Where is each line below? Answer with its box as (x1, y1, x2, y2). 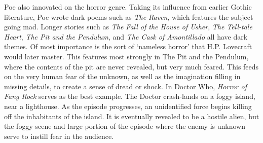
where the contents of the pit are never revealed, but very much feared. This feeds (4, 61, 259, 71)
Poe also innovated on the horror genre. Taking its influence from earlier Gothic (4, 2, 252, 12)
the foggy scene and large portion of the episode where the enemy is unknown (4, 121, 245, 131)
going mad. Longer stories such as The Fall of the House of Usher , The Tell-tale (4, 21, 252, 32)
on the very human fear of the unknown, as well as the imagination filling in (4, 71, 241, 82)
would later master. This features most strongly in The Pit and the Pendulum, (4, 51, 249, 61)
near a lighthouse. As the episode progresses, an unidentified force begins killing (4, 100, 252, 111)
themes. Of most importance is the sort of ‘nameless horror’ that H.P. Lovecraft (4, 41, 252, 52)
